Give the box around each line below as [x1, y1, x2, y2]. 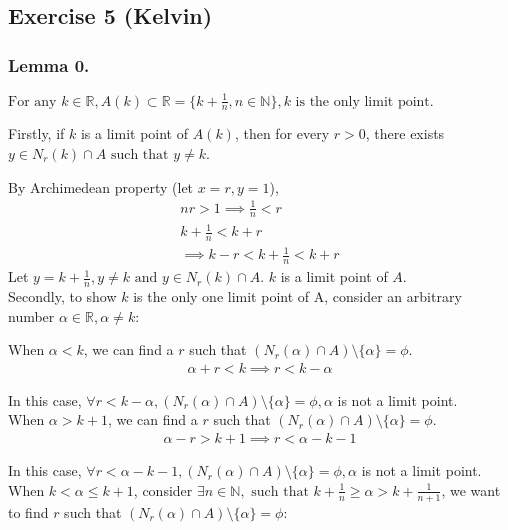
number [8, 305, 55, 326]
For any [8, 94, 57, 109]
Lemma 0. [8, 52, 90, 77]
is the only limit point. [295, 94, 434, 109]
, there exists [365, 123, 445, 144]
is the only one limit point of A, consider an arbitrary [133, 286, 462, 307]
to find [8, 501, 49, 522]
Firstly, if [8, 123, 65, 144]
